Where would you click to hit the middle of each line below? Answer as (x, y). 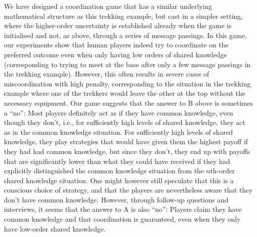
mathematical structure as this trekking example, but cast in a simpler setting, (124, 16)
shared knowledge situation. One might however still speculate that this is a (119, 180)
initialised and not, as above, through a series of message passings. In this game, (126, 35)
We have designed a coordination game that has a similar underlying (108, 6)
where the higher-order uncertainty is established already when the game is (118, 25)
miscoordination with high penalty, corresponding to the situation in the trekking (128, 83)
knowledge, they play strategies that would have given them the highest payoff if (126, 141)
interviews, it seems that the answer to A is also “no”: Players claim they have (123, 209)
